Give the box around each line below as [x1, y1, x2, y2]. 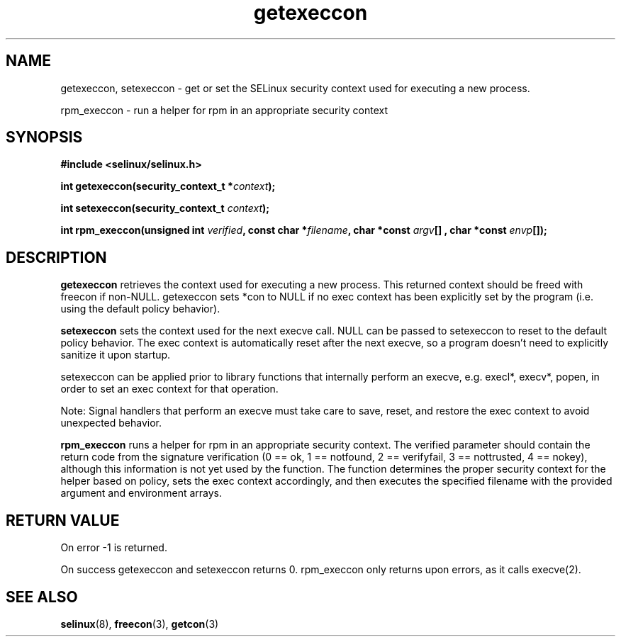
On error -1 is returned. [60, 541, 167, 554]
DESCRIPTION [6, 248, 107, 266]
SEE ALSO [6, 587, 78, 606]
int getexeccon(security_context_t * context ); [60, 180, 276, 193]
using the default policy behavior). [60, 303, 220, 315]
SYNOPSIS [6, 128, 83, 147]
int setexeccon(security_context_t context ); [60, 202, 270, 215]
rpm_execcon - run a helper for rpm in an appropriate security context [60, 103, 388, 116]
